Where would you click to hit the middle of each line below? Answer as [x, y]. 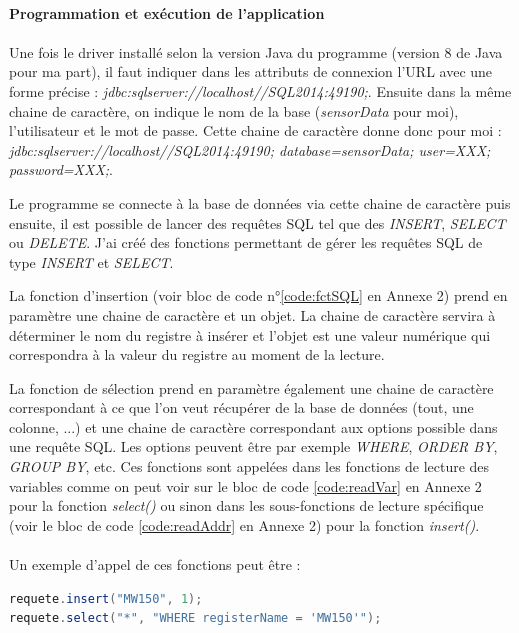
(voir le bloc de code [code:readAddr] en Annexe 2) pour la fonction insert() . [244, 524]
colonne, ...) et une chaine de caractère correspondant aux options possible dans [253, 426]
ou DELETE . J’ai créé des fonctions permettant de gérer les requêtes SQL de [246, 242]
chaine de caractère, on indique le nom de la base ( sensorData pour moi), [234, 110]
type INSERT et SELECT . [91, 261]
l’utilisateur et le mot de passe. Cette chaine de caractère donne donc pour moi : [255, 130]
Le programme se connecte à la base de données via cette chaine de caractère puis [260, 202]
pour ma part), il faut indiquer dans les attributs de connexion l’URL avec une [251, 71]
